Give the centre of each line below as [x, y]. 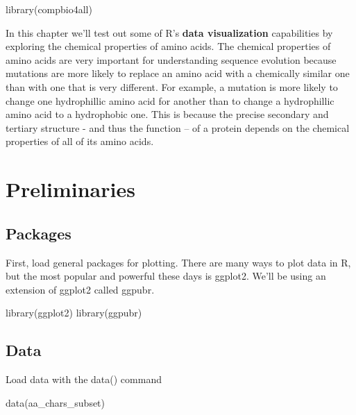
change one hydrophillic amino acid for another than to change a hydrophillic [170, 100]
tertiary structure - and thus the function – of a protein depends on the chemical [178, 127]
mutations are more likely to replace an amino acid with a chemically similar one [178, 73]
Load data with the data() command [84, 379]
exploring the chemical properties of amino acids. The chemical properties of [168, 46]
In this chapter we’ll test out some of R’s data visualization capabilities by [169, 32]
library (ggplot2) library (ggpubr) [74, 313]
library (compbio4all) [49, 9]
